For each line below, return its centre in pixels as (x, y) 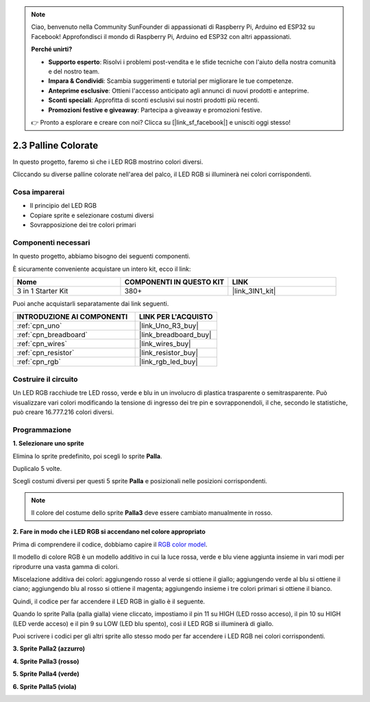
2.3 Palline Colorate (56, 145)
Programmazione (42, 430)
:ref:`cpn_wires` (42, 344)
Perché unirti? (52, 49)
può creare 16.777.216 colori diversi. (63, 412)
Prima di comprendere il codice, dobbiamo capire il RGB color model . (110, 544)
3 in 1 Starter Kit (42, 291)
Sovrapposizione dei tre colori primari (83, 225)
